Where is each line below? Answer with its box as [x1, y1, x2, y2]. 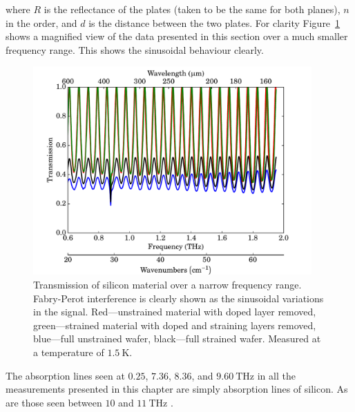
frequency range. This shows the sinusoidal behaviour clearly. [6, 42, 264, 57]
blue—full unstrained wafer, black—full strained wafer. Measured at [33, 331, 321, 346]
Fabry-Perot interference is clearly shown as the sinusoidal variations [33, 291, 324, 305]
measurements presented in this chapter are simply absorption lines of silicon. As [6, 382, 348, 396]
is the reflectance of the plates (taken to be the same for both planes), [44, 2, 340, 16]
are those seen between [6, 395, 102, 409]
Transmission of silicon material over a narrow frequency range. [33, 277, 302, 292]
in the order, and [6, 15, 77, 30]
